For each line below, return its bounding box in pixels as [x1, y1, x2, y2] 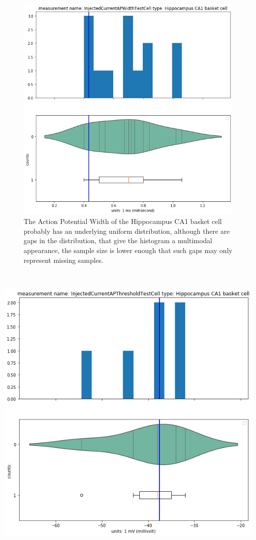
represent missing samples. [24, 254, 103, 265]
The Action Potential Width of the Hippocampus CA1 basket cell [24, 216, 222, 226]
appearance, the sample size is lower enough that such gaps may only [24, 245, 232, 255]
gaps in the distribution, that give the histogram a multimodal [24, 235, 213, 246]
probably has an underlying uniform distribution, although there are [24, 225, 230, 236]
